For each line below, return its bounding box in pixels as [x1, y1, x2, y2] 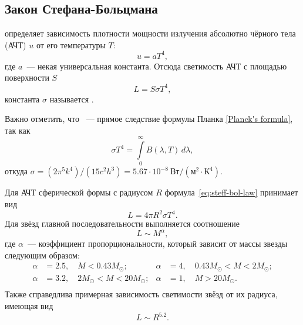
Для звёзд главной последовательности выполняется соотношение [5, 217, 240, 230]
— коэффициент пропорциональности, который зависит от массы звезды [28, 237, 288, 250]
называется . [49, 92, 94, 105]
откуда [5, 165, 28, 177]
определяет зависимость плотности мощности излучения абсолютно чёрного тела [5, 27, 296, 39]
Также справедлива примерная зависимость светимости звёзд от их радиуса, [5, 288, 278, 300]
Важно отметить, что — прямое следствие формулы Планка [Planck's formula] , [5, 112, 293, 125]
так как [5, 124, 31, 136]
